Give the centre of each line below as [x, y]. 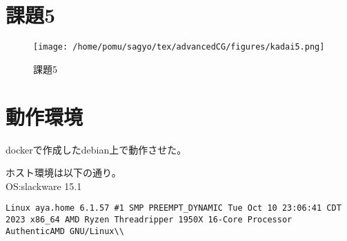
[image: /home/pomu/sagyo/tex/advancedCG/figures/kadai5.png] [179, 47]
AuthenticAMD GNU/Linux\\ [65, 231]
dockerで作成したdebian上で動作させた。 [96, 149]
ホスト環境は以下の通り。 [63, 172]
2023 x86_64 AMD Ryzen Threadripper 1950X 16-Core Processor [149, 219]
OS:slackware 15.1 [44, 186]
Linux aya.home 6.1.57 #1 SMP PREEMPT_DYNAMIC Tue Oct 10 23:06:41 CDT [173, 208]
